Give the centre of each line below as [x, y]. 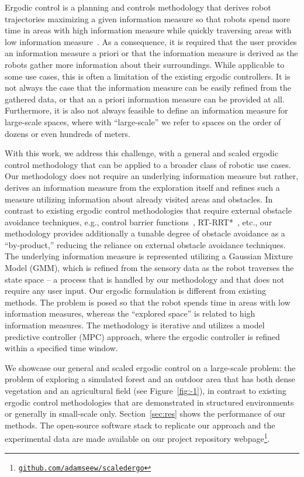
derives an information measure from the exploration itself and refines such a [142, 187]
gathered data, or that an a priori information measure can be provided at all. [145, 99]
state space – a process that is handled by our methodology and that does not [145, 279]
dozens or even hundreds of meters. [68, 133]
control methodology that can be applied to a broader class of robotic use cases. [148, 164]
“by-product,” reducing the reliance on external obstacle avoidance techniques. [145, 244]
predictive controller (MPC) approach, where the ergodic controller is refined [142, 336]
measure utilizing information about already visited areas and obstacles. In [139, 199]
